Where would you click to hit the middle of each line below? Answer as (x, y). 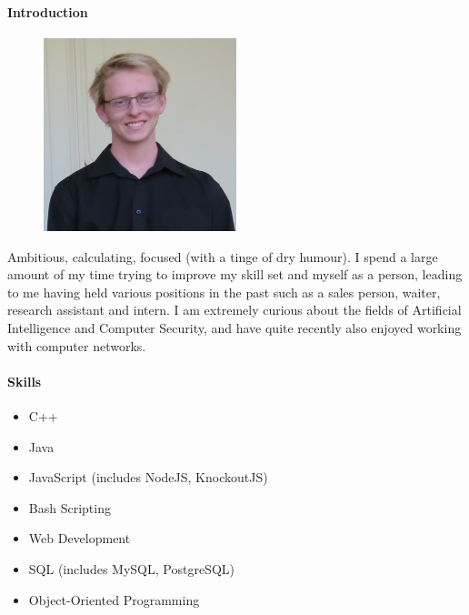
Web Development (80, 538)
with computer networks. (77, 345)
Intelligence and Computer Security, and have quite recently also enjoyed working (234, 328)
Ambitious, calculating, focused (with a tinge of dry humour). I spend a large (223, 256)
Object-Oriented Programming (114, 599)
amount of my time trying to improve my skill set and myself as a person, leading (235, 274)
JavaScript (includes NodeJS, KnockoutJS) (148, 477)
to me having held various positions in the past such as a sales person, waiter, (224, 292)
